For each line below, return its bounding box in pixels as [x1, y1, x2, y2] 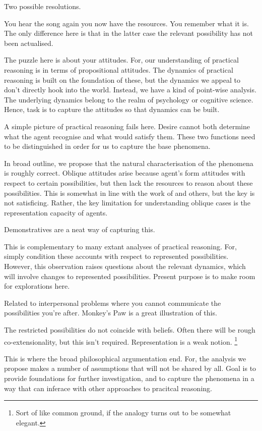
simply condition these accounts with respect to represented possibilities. [4, 251, 229, 261]
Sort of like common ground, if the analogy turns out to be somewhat [16, 407, 231, 418]
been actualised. [4, 37, 53, 48]
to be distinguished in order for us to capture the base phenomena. [4, 141, 211, 151]
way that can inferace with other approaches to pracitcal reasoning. [4, 383, 212, 393]
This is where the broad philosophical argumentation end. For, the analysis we [4, 353, 246, 363]
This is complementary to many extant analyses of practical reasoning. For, [4, 241, 237, 251]
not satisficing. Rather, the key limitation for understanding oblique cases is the [4, 197, 250, 208]
